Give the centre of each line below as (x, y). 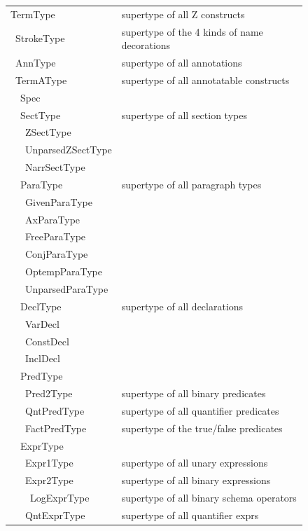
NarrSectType (55, 167)
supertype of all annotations (182, 63)
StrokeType (40, 38)
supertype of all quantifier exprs (190, 515)
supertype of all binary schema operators (209, 498)
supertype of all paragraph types (191, 184)
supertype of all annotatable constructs (205, 80)
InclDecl (42, 358)
